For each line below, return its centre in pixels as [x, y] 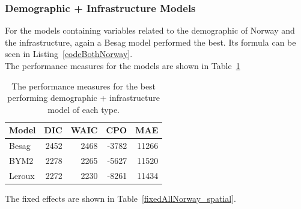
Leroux [22, 175]
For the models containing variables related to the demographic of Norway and [150, 30]
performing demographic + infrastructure [84, 98]
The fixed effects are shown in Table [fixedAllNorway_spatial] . [120, 198]
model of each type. [84, 109]
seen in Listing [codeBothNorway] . [69, 54]
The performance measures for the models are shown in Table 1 [123, 65]
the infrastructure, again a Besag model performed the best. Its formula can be [150, 42]
